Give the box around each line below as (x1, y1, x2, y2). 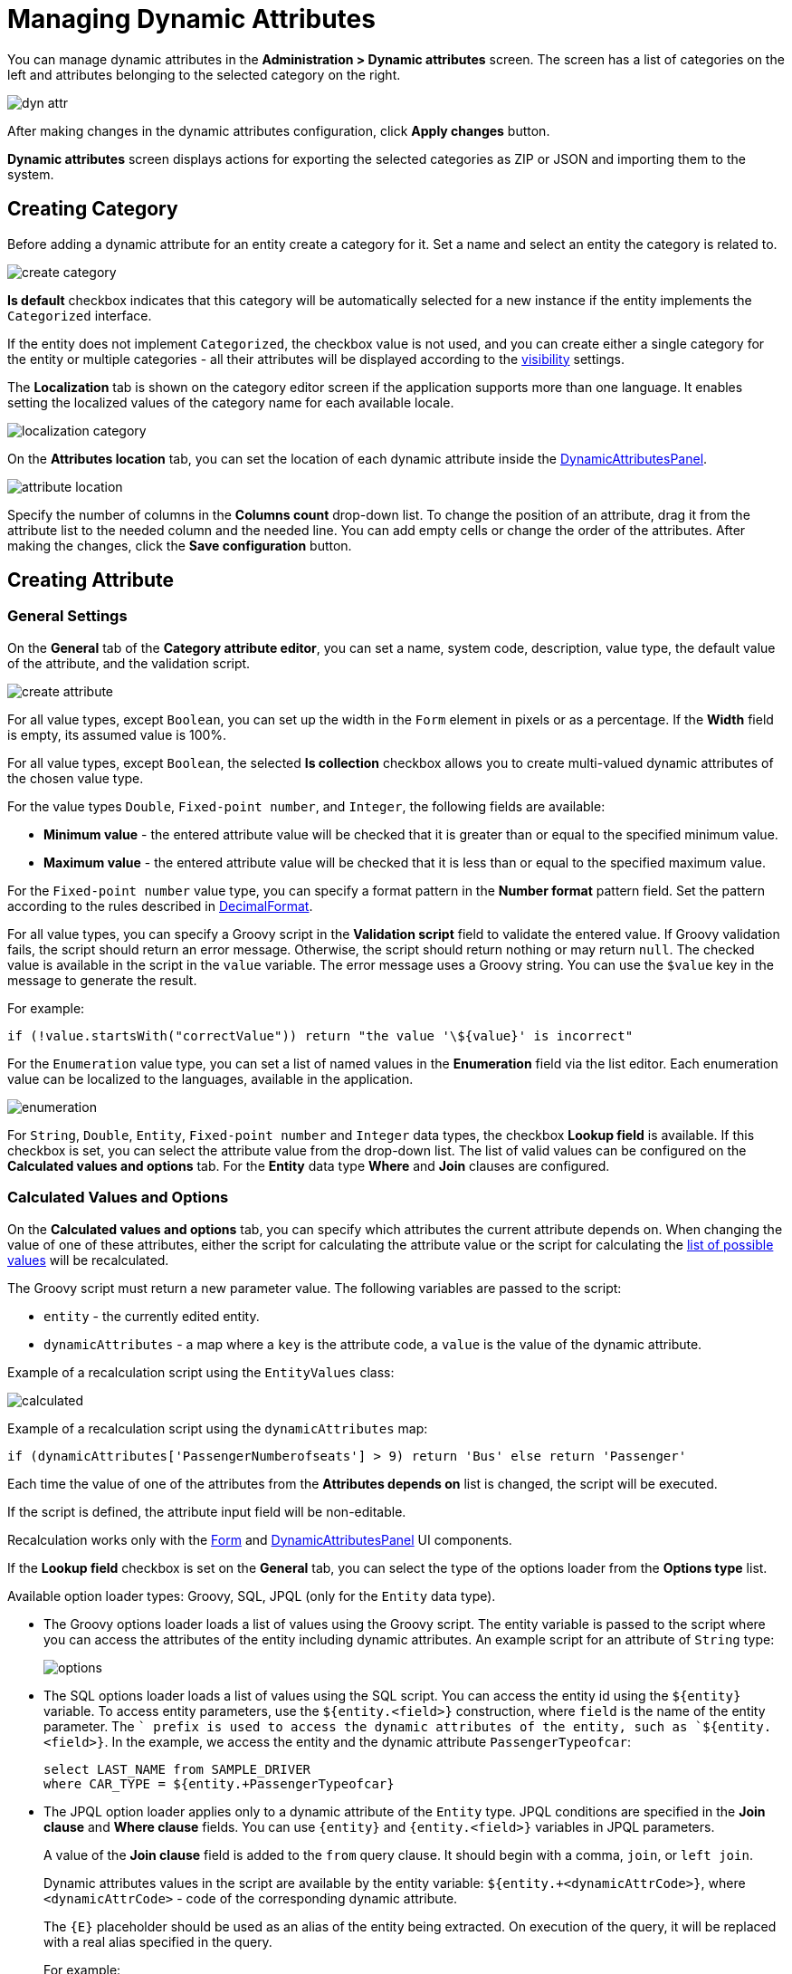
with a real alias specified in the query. (43, 1933, 272, 1950)
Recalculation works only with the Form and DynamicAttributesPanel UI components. (7, 1531, 512, 1548)
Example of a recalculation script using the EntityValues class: (7, 1364, 395, 1380)
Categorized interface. (7, 307, 152, 323)
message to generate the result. (7, 972, 197, 988)
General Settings (7, 607, 128, 626)
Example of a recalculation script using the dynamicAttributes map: (7, 1420, 428, 1436)
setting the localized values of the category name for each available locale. (7, 394, 454, 410)
